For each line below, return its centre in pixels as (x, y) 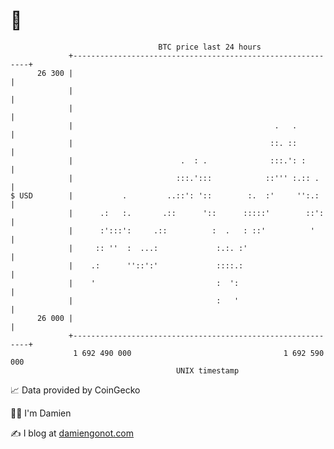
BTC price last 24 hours (210, 47)
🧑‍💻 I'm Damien (41, 413)
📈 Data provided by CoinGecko (75, 390)
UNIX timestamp (207, 370)
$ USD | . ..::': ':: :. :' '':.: (165, 195)
